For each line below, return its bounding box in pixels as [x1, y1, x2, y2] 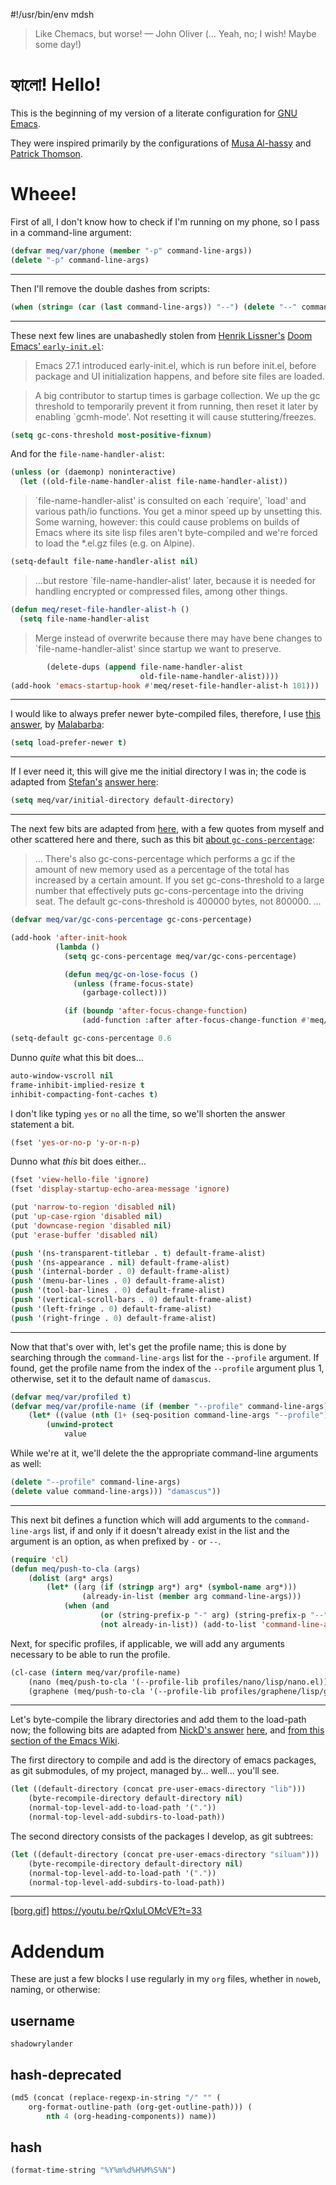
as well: [10, 1458, 42, 1469]
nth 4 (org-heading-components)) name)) [46, 2111, 217, 2121]
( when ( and [63, 1601, 110, 1611]
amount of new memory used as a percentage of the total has [34, 864, 290, 876]
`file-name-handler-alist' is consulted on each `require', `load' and [34, 495, 307, 507]
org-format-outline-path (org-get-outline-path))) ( [28, 2102, 253, 2112]
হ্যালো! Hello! [10, 74, 102, 96]
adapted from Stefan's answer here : [10, 776, 159, 788]
